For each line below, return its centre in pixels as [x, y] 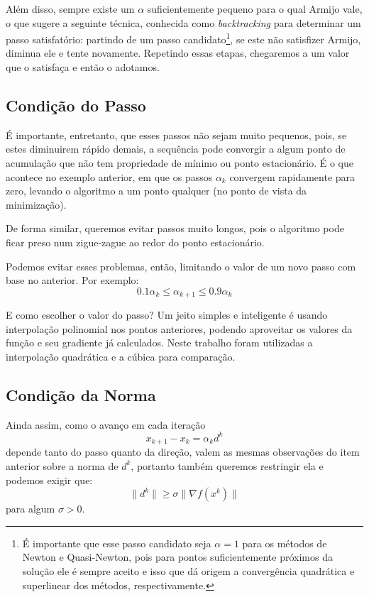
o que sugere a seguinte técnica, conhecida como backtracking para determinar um [183, 22]
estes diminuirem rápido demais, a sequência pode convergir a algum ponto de [176, 149]
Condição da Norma [81, 394]
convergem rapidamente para [292, 176]
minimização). [36, 204]
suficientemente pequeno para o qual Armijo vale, [255, 9]
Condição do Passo [76, 105]
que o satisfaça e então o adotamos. [83, 67]
